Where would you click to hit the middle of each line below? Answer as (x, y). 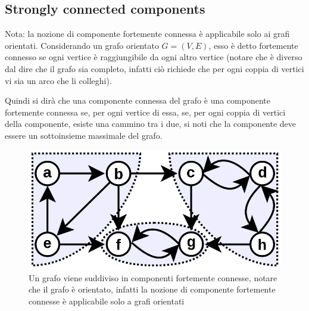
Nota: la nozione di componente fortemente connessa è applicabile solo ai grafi (147, 34)
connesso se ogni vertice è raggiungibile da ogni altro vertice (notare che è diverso (154, 57)
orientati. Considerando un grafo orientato (82, 45)
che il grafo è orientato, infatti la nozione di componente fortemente (152, 289)
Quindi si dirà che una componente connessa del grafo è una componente (138, 100)
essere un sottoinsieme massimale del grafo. (84, 135)
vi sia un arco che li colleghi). (58, 80)
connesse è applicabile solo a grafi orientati (107, 301)
